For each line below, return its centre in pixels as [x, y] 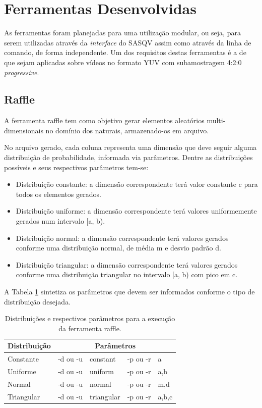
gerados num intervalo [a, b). [60, 221]
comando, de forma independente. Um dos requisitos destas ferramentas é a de [125, 52]
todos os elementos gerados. [58, 194]
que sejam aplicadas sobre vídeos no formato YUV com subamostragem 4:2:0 [123, 62]
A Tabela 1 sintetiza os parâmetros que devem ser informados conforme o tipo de [129, 292]
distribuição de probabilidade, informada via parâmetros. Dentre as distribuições [128, 157]
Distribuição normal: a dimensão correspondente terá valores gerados [122, 238]
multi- [216, 120]
